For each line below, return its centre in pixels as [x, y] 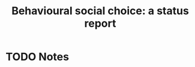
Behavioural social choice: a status [100, 11]
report [100, 23]
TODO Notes [37, 57]
